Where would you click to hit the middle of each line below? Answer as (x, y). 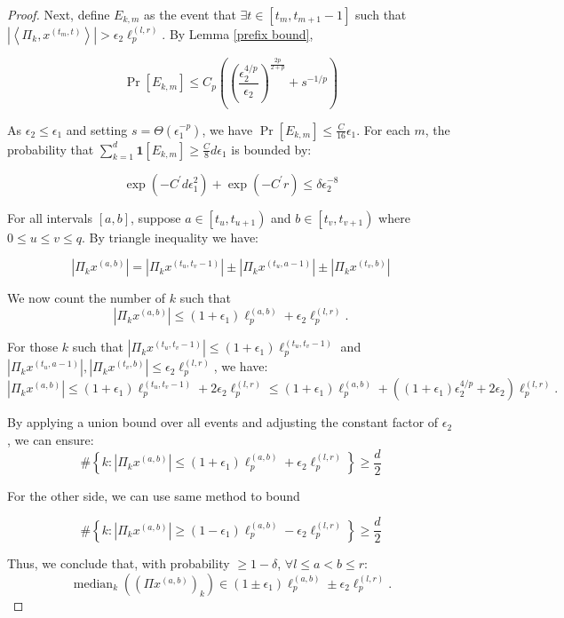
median (93, 584)
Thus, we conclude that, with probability (119, 563)
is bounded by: (271, 149)
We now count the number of (87, 298)
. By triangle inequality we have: (170, 237)
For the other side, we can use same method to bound (154, 495)
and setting (97, 129)
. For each (383, 129)
